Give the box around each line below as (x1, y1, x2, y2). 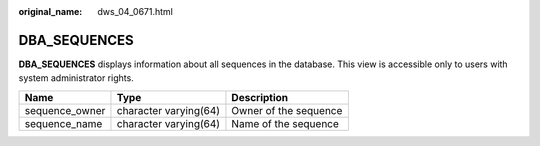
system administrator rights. (18, 72, 134, 84)
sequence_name (24, 116, 103, 130)
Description (231, 90, 289, 104)
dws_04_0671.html (97, 6, 174, 17)
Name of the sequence (231, 116, 340, 130)
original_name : (18, 6, 83, 17)
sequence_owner (24, 103, 106, 117)
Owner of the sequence (231, 103, 343, 117)
